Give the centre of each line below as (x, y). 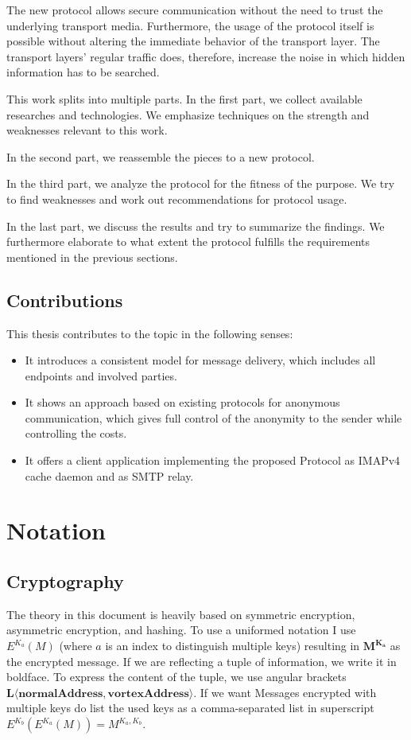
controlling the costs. (76, 433)
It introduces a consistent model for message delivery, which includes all (200, 360)
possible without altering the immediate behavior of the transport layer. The (193, 41)
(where (76, 646)
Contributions (65, 300)
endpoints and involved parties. (101, 375)
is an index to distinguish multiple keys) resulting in (233, 646)
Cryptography (65, 581)
